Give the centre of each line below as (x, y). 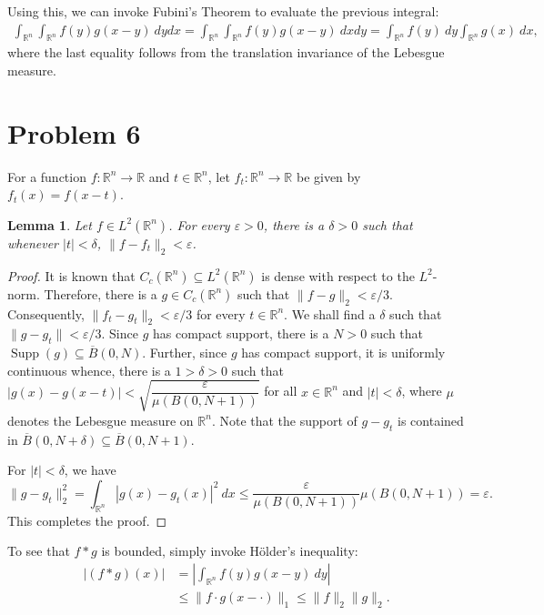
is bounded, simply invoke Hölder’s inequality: (230, 551)
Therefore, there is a (101, 293)
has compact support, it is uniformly (343, 353)
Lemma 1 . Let (50, 224)
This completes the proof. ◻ (87, 520)
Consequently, (46, 313)
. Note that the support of (284, 420)
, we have (90, 470)
